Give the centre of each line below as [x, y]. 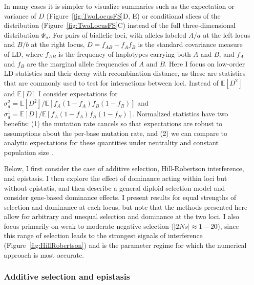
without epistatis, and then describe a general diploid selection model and [115, 187]
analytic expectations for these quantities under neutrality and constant [111, 142]
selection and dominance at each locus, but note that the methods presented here [126, 207]
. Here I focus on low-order [205, 63]
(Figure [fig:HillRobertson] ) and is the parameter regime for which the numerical [125, 245]
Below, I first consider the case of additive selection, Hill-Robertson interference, [124, 168]
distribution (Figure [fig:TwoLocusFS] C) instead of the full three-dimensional [120, 25]
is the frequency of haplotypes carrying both [125, 54]
